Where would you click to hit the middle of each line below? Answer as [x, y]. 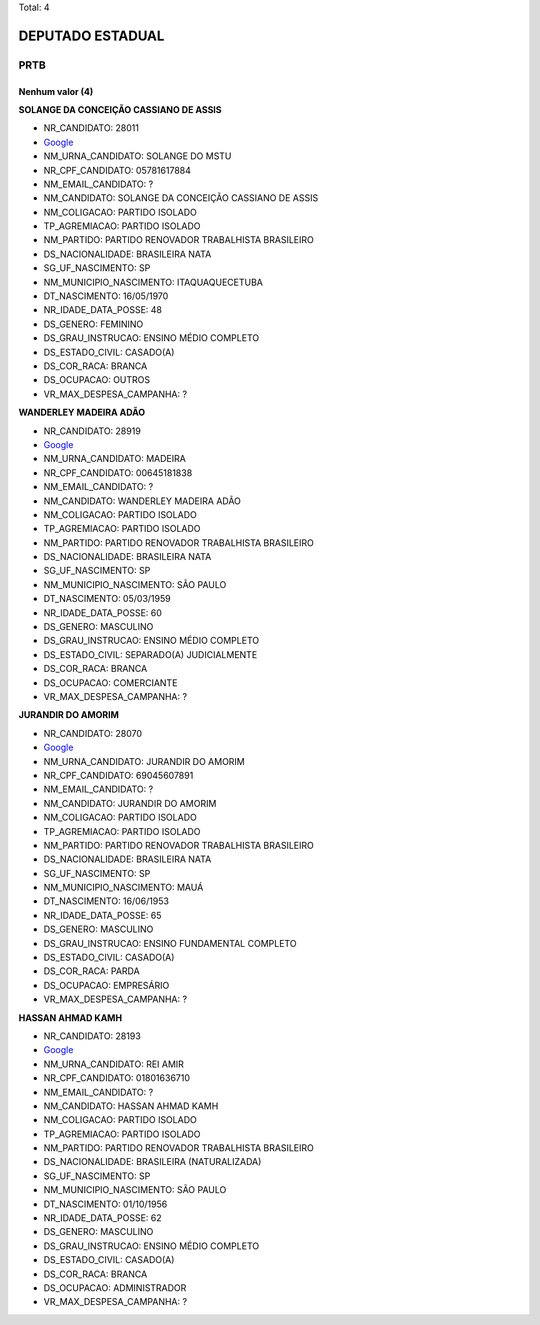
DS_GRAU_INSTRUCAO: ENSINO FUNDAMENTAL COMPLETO [170, 943]
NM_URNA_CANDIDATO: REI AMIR [114, 1064]
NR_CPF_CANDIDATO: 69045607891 [118, 775]
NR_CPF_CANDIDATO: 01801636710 [116, 1078]
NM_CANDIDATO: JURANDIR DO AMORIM [130, 803]
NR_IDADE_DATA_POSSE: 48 [102, 310]
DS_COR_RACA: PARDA [91, 971]
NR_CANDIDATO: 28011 [91, 128]
